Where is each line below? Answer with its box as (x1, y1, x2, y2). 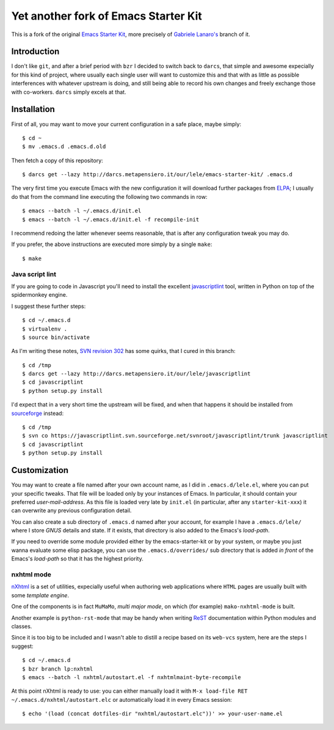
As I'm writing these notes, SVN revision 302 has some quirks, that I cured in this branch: (11, 348, 236, 355)
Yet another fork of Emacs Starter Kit (11, 9, 203, 23)
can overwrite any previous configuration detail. (11, 507, 132, 514)
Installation (11, 104, 55, 114)
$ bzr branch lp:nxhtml (22, 665, 93, 672)
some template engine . (11, 591, 70, 599)
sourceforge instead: (11, 409, 64, 417)
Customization (11, 465, 69, 475)
